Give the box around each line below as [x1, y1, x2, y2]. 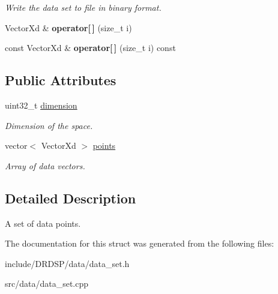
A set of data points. [5, 217, 81, 229]
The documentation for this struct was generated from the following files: [5, 237, 274, 250]
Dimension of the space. [5, 119, 93, 131]
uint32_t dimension [5, 98, 77, 111]
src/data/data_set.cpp [5, 277, 89, 290]
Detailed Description [5, 188, 136, 207]
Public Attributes [5, 71, 116, 89]
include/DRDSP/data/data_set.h [5, 257, 130, 269]
